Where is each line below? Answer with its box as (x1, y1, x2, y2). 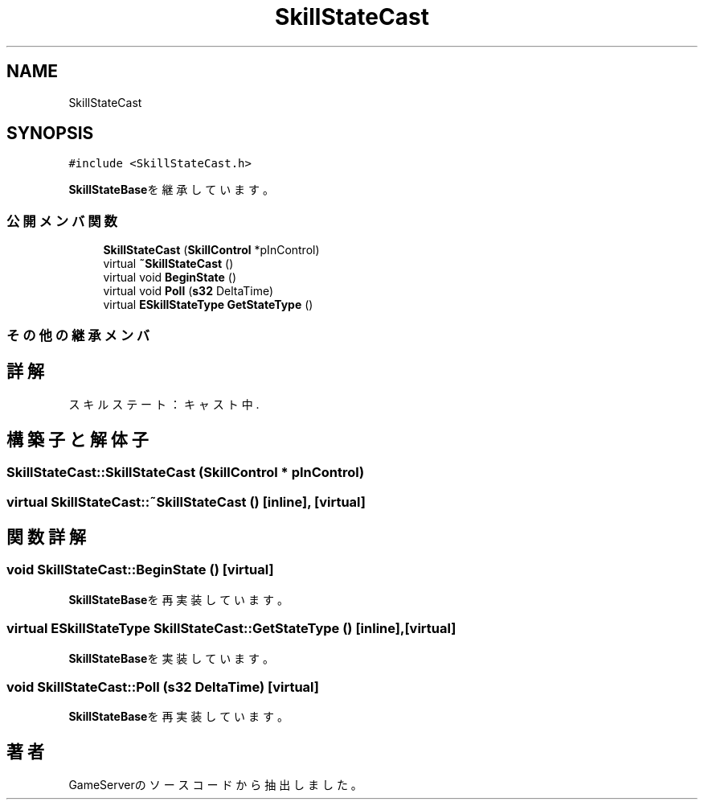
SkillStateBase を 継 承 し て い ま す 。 (68, 183, 274, 197)
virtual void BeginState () (103, 270, 237, 285)
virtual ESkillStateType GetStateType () (103, 298, 313, 312)
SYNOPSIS (6, 123, 94, 144)
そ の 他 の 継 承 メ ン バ (6, 327, 150, 343)
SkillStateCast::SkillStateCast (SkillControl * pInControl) (6, 464, 365, 481)
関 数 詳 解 (6, 527, 86, 548)
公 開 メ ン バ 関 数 (6, 212, 117, 229)
